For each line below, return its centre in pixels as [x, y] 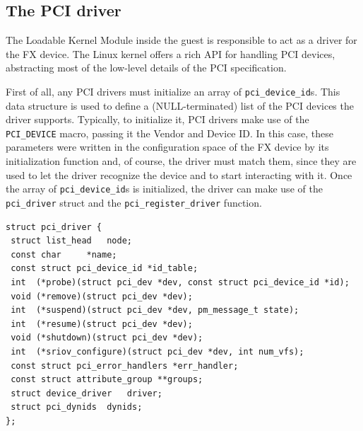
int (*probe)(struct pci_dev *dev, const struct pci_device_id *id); [180, 282]
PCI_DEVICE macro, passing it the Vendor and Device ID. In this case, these [170, 133]
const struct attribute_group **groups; [107, 380]
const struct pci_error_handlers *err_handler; [125, 366]
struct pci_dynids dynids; [77, 407]
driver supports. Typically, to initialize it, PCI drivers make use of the [157, 119]
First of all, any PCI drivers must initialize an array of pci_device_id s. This [173, 91]
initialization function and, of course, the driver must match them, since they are [181, 161]
